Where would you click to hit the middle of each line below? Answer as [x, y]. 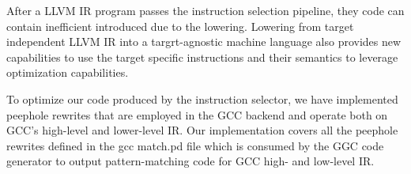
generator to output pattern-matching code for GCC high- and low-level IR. [190, 161]
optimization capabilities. [68, 72]
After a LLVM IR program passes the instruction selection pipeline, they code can [205, 10]
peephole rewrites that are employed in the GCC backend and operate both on [197, 114]
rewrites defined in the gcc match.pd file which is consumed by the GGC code [195, 145]
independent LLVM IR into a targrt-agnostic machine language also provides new [204, 42]
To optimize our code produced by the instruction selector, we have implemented [202, 98]
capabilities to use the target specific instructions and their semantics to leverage [202, 57]
